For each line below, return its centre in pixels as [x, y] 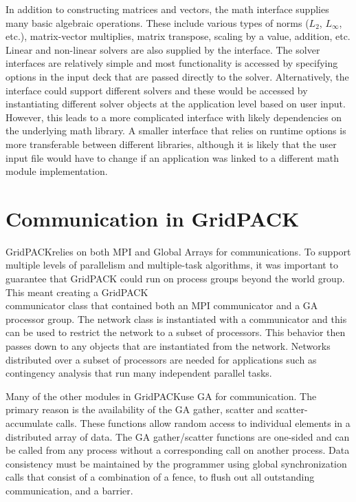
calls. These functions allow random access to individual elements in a [203, 422]
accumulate [29, 422]
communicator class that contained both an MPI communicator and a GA [162, 305]
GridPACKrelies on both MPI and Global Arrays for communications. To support [178, 251]
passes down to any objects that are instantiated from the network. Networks [168, 346]
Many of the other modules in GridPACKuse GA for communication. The [161, 396]
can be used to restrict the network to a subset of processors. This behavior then [176, 332]
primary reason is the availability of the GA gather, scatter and [140, 409]
